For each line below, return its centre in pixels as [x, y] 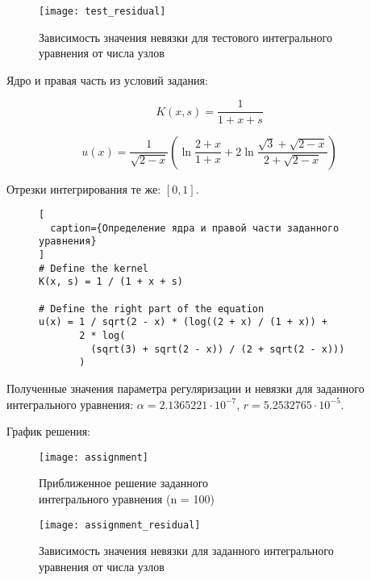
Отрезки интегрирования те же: [84, 188]
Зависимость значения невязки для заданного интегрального [186, 551]
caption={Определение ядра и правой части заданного [195, 228]
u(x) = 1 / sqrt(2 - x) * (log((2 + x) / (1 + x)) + [183, 322]
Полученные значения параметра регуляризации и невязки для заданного [185, 388]
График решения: [48, 431]
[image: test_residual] [102, 11]
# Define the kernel [94, 268]
